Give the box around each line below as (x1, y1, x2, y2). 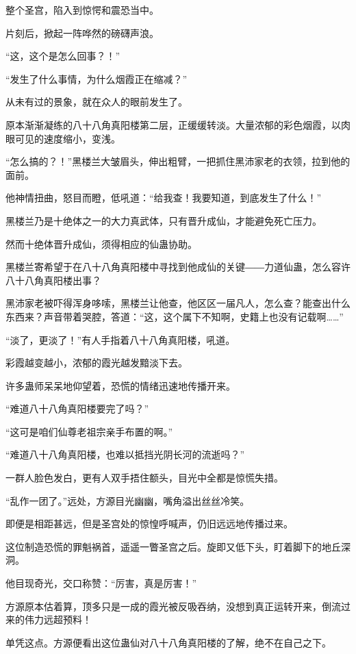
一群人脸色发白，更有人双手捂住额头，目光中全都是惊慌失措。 (5, 470, 283, 485)
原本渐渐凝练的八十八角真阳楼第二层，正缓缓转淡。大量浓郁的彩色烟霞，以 (5, 117, 341, 131)
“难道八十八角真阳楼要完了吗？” (5, 401, 149, 416)
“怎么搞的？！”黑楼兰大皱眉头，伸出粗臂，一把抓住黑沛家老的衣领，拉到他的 (5, 154, 351, 168)
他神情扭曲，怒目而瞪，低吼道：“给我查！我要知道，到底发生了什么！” (5, 190, 322, 205)
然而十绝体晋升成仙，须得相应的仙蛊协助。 (5, 236, 197, 251)
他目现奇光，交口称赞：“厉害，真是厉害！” (5, 576, 197, 590)
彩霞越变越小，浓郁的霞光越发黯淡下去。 (5, 355, 188, 370)
